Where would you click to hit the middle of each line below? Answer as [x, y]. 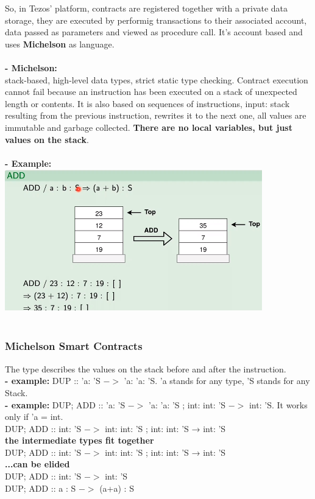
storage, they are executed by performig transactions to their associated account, [156, 20]
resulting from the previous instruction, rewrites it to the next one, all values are [156, 115]
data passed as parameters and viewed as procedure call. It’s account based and [154, 32]
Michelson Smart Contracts [74, 346]
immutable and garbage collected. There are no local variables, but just [149, 127]
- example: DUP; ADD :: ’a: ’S [65, 404]
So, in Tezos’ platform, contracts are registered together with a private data [147, 8]
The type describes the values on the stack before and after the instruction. [146, 368]
